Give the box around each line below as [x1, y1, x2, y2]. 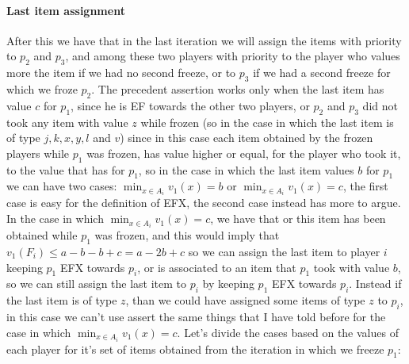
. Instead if [349, 275, 402, 292]
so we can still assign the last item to [6, 275, 187, 292]
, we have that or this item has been [210, 210, 386, 227]
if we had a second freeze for [253, 64, 391, 81]
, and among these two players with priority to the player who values [65, 48, 400, 64]
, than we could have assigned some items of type [125, 292, 365, 308]
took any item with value [6, 113, 128, 130]
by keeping [202, 275, 254, 292]
